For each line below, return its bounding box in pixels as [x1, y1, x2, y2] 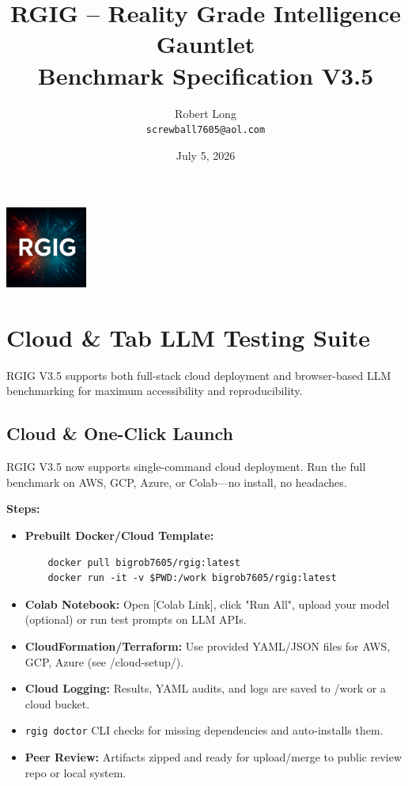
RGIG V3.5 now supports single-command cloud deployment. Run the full [6, 458, 366, 475]
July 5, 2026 [176, 146, 236, 163]
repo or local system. [25, 764, 127, 780]
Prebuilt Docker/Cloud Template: [25, 527, 214, 544]
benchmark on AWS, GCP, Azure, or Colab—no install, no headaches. [6, 473, 347, 490]
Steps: [6, 500, 40, 517]
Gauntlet [156, 28, 255, 60]
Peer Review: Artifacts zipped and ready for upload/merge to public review [25, 749, 402, 765]
